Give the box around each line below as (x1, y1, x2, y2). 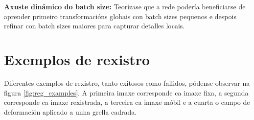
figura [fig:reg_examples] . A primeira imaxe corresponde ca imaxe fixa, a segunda (4, 87, 249, 97)
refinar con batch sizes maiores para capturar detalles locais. (4, 21, 185, 31)
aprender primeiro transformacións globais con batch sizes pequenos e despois (4, 11, 236, 21)
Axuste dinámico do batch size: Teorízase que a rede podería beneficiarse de (4, 1, 246, 11)
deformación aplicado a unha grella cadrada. (4, 106, 137, 117)
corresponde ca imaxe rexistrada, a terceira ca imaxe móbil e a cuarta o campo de (4, 97, 250, 107)
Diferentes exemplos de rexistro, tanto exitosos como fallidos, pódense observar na (4, 77, 250, 88)
